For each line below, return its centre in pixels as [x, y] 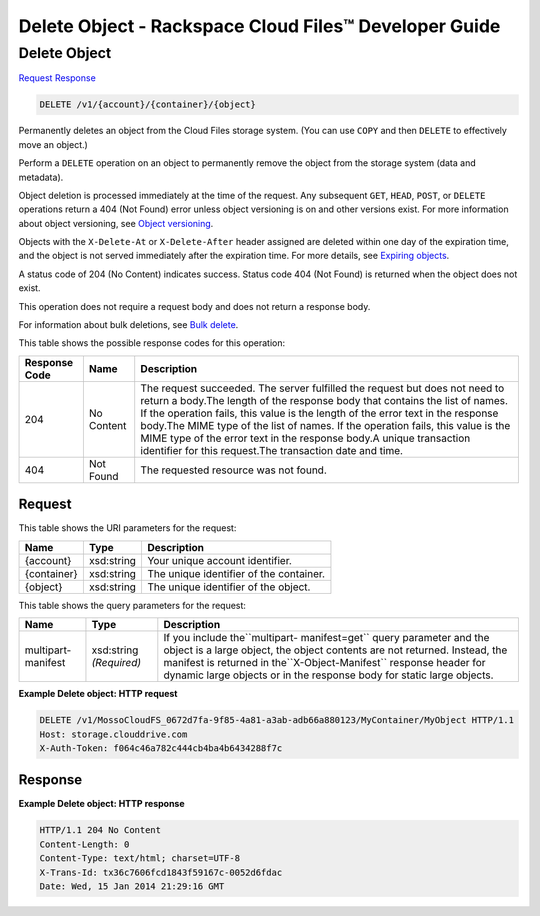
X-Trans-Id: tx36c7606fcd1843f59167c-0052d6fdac [161, 872]
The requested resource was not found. [233, 470]
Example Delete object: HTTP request [98, 694]
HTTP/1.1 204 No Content [100, 830]
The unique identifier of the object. [228, 587]
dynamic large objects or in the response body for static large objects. [328, 675]
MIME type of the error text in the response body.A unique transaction [305, 438]
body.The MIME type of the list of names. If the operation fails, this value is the [325, 425]
